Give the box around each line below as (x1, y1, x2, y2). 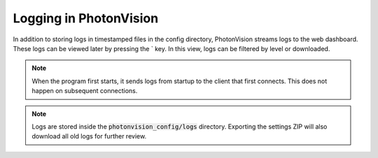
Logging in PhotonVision (13, 10, 159, 26)
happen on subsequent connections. (31, 87, 138, 95)
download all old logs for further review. (31, 132, 147, 141)
